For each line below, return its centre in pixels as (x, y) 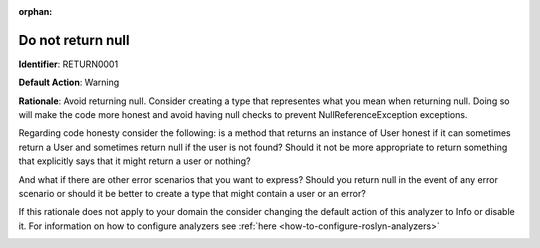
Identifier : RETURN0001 (68, 64)
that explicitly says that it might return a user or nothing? (134, 161)
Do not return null (74, 40)
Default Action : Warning (69, 82)
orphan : (35, 11)
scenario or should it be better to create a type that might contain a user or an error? (192, 194)
